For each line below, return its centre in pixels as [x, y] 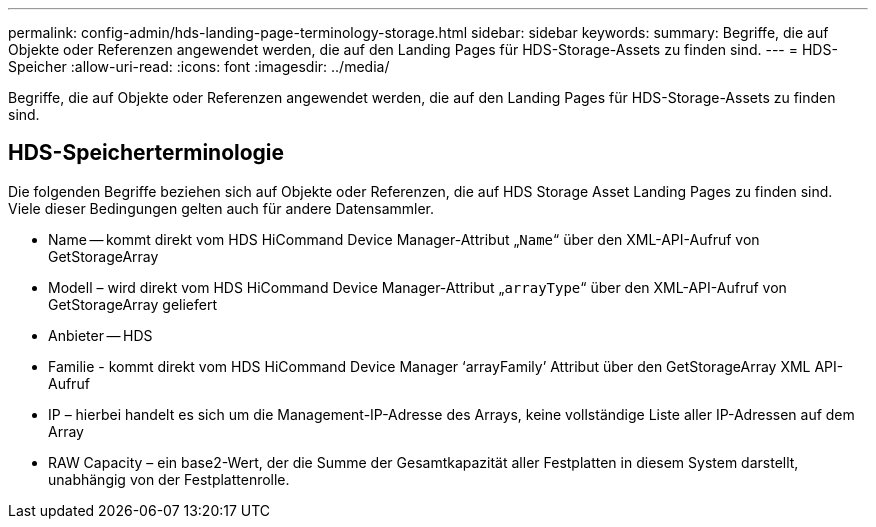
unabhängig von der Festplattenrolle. [169, 479]
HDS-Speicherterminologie [146, 153]
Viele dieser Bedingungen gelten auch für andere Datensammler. [221, 208]
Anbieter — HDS [100, 335]
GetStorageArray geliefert [132, 304]
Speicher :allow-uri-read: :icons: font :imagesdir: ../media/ [199, 66]
